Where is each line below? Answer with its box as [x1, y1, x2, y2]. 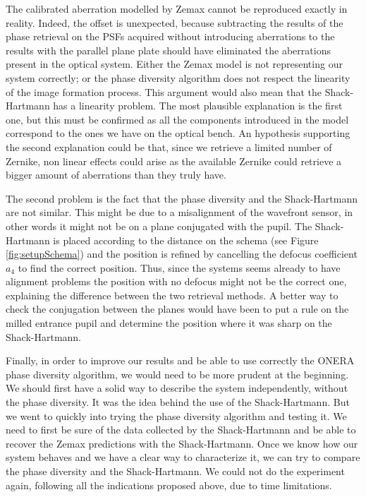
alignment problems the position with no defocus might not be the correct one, [6, 274, 347, 289]
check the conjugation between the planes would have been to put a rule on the [6, 301, 349, 316]
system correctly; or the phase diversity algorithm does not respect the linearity [6, 70, 350, 85]
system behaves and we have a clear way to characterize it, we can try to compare [6, 450, 360, 465]
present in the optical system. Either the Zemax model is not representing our [6, 56, 343, 71]
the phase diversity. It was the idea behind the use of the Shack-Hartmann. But [6, 395, 350, 409]
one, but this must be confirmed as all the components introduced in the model [6, 112, 349, 126]
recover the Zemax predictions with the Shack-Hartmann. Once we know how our [6, 436, 358, 450]
